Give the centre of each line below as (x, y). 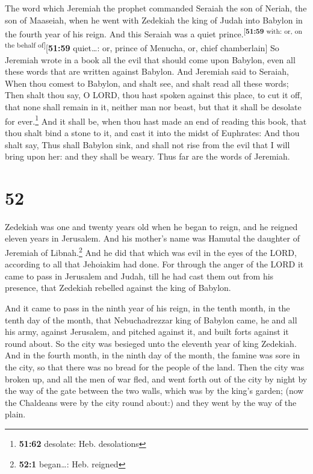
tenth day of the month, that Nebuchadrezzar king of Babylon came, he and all (151, 320)
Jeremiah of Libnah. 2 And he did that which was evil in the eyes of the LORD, (151, 251)
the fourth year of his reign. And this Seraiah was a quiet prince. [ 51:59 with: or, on (154, 33)
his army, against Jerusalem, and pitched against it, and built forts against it (147, 332)
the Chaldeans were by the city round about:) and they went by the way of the (151, 402)
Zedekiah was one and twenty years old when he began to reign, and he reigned (151, 226)
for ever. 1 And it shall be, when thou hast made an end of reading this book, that (156, 120)
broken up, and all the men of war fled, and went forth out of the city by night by (156, 379)
